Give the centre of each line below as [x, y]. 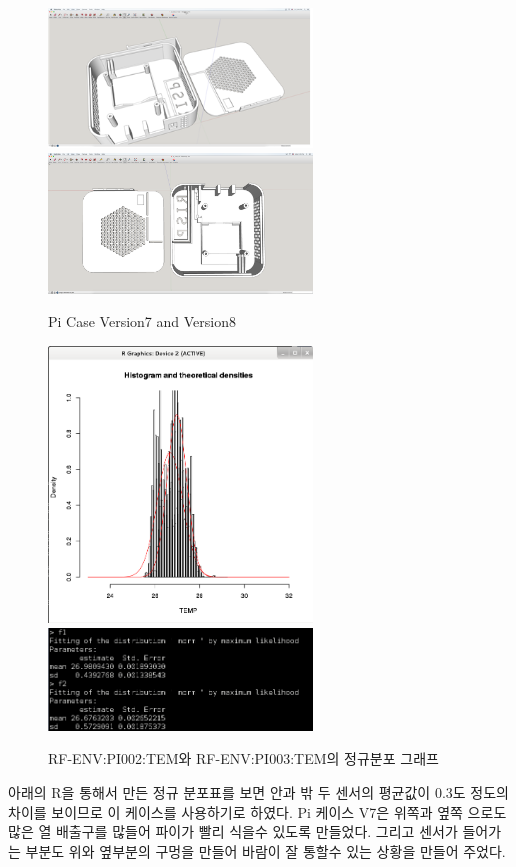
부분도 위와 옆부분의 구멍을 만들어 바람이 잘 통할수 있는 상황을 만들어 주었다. [265, 850]
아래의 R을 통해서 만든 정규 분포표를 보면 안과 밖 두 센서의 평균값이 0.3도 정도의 [258, 791]
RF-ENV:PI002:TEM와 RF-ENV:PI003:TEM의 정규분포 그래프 [243, 758]
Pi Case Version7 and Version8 [142, 321]
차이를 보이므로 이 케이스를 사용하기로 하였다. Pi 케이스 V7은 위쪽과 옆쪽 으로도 [257, 811]
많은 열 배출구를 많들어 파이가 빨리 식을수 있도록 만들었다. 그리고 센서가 [233, 831]
